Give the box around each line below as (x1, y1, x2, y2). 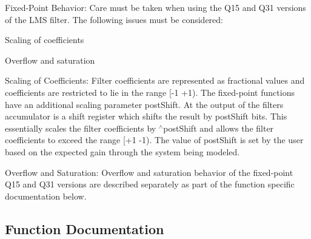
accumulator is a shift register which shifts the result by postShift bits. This (5, 110, 287, 123)
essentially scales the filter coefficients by (5, 121, 156, 134)
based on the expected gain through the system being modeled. (5, 145, 240, 158)
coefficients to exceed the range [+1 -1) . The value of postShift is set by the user (5, 133, 304, 146)
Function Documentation (5, 219, 164, 238)
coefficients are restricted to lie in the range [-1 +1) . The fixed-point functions (5, 86, 295, 98)
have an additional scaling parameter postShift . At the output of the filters (5, 98, 284, 110)
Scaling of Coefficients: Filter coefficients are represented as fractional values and (5, 74, 305, 87)
